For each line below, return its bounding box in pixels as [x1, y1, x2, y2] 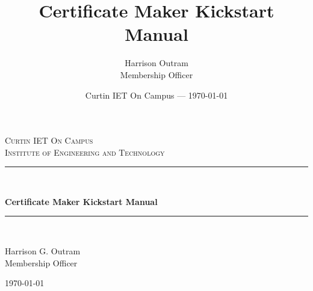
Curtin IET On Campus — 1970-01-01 [85, 88, 228, 101]
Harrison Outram [125, 57, 188, 69]
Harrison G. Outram [5, 245, 81, 257]
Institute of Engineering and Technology [5, 145, 165, 158]
